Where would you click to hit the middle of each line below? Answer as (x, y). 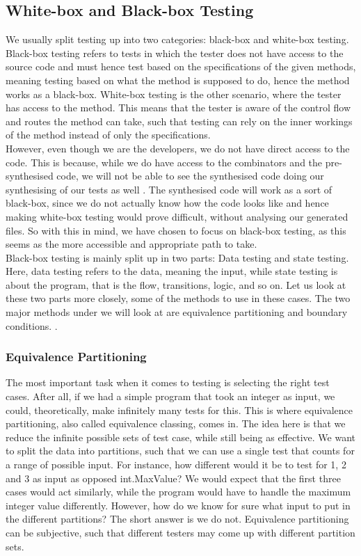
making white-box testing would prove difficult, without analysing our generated (177, 216)
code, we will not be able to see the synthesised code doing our (190, 176)
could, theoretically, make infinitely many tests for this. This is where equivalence (179, 410)
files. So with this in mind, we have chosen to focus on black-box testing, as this (176, 230)
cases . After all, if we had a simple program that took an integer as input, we (170, 396)
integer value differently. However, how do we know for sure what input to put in (178, 505)
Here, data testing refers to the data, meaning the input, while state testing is (172, 271)
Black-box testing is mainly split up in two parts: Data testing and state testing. (177, 257)
